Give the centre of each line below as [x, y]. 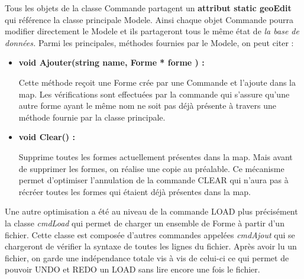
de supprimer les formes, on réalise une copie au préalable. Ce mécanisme [151, 168]
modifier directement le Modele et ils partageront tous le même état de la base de [152, 31]
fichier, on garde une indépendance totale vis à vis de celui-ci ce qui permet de [147, 257]
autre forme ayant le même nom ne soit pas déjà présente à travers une [147, 106]
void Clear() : [47, 137]
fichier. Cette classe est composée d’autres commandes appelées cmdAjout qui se [150, 234]
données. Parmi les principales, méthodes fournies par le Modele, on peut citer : [149, 42]
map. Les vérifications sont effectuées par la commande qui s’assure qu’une [154, 94]
